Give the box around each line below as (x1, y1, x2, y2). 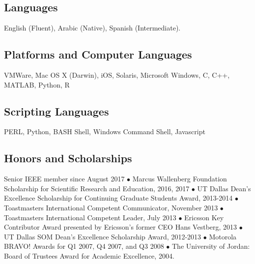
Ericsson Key (184, 212, 224, 222)
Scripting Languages (4, 103, 109, 118)
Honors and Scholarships (4, 150, 132, 166)
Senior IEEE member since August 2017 (4, 174, 125, 184)
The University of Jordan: (171, 241, 250, 251)
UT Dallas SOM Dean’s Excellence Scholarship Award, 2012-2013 (4, 231, 201, 241)
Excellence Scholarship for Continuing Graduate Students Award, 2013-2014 (4, 193, 233, 203)
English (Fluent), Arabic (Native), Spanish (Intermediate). (4, 23, 181, 33)
